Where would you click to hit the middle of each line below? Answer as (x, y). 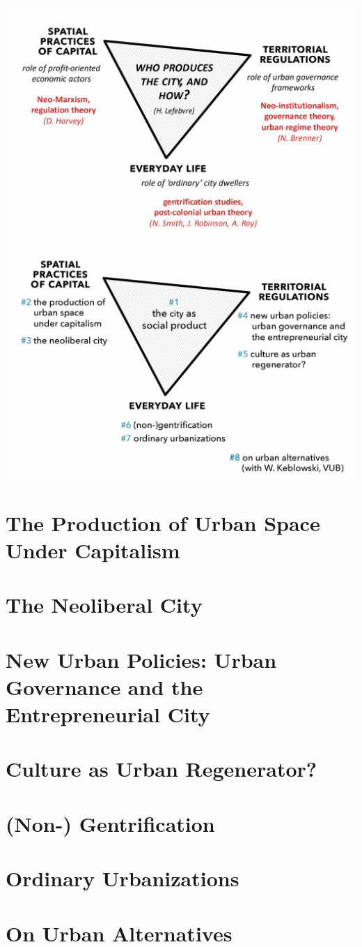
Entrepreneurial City (108, 714)
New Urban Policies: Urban (141, 659)
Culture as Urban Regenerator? (161, 769)
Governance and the (104, 686)
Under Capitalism (93, 550)
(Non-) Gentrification (110, 823)
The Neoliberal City (104, 605)
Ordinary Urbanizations (123, 878)
